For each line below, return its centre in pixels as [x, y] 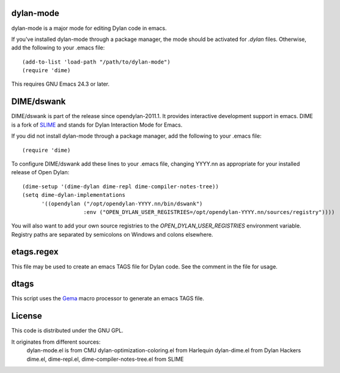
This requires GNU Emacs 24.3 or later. [61, 84]
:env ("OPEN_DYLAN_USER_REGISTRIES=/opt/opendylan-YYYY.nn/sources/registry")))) [209, 212]
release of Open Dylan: [40, 172]
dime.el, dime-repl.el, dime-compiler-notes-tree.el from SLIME [105, 359]
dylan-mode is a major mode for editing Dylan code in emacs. [89, 28]
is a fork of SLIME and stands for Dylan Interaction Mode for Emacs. [97, 125]
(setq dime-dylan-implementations [74, 195]
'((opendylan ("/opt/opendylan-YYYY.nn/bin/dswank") [122, 204]
